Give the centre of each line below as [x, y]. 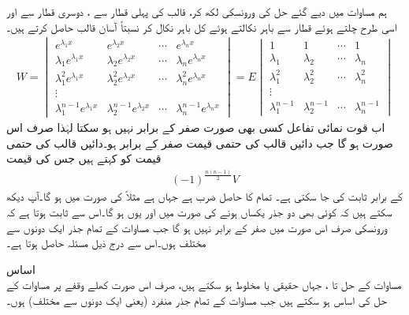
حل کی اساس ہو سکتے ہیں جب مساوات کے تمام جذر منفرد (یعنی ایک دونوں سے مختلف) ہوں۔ [197, 300]
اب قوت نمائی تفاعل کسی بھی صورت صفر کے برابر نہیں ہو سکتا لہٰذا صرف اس [196, 127]
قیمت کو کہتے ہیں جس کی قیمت [84, 158]
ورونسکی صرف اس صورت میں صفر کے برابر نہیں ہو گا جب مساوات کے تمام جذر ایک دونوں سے [197, 227]
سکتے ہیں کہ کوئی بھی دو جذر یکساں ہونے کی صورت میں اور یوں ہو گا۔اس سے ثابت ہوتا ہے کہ [199, 212]
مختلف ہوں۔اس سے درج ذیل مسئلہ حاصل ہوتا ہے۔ [106, 243]
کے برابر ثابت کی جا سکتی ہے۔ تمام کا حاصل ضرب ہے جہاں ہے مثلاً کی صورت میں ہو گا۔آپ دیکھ [204, 196]
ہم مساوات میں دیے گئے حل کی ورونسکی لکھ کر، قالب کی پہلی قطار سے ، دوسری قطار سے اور [197, 11]
